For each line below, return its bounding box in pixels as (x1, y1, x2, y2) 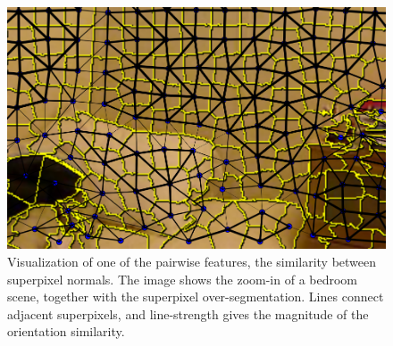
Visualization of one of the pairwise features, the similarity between (7, 252, 377, 271)
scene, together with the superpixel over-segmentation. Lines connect (7, 287, 384, 306)
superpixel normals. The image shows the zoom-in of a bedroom (7, 269, 358, 288)
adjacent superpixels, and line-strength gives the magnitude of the (7, 304, 369, 323)
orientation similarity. (7, 322, 125, 341)
